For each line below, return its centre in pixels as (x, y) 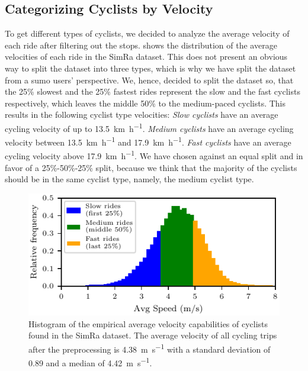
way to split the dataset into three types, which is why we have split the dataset (150, 68)
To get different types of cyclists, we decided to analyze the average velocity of (147, 33)
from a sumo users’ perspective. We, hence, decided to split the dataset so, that (149, 80)
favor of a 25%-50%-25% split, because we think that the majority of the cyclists (151, 167)
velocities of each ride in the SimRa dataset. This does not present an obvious (146, 57)
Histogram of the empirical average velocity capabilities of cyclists (148, 323)
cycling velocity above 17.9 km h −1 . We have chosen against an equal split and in (154, 155)
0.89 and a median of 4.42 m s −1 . (90, 362)
